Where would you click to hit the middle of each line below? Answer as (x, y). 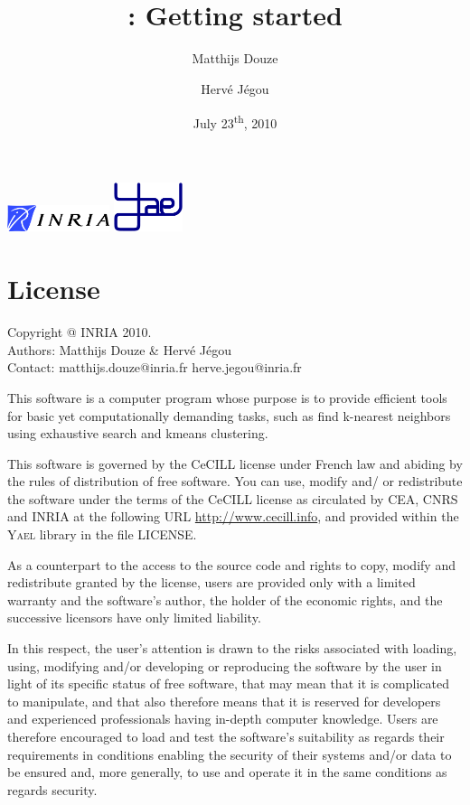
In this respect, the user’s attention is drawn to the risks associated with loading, (232, 648)
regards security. (52, 789)
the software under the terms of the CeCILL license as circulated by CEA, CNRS (233, 498)
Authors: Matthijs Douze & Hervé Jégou (119, 349)
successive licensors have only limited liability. (134, 618)
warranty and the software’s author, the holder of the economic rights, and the (225, 599)
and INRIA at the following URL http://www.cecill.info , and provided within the (233, 516)
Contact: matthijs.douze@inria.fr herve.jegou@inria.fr (155, 367)
